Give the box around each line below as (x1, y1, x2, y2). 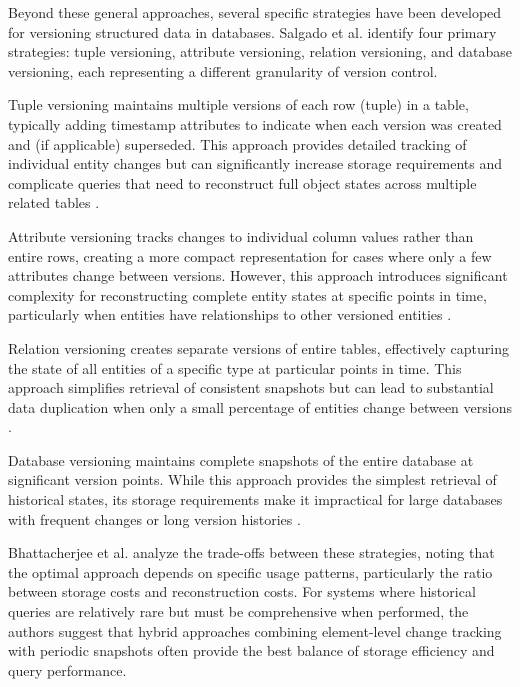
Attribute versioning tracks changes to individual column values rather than (8, 225, 474, 246)
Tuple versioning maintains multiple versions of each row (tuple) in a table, (8, 94, 469, 115)
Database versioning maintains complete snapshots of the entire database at (8, 449, 474, 470)
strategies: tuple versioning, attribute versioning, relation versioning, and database (8, 41, 512, 62)
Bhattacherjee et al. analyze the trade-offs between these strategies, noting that (8, 542, 495, 563)
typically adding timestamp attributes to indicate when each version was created (8, 113, 502, 134)
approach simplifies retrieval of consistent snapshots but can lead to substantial (8, 377, 494, 398)
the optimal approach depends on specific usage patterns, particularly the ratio (8, 561, 493, 582)
